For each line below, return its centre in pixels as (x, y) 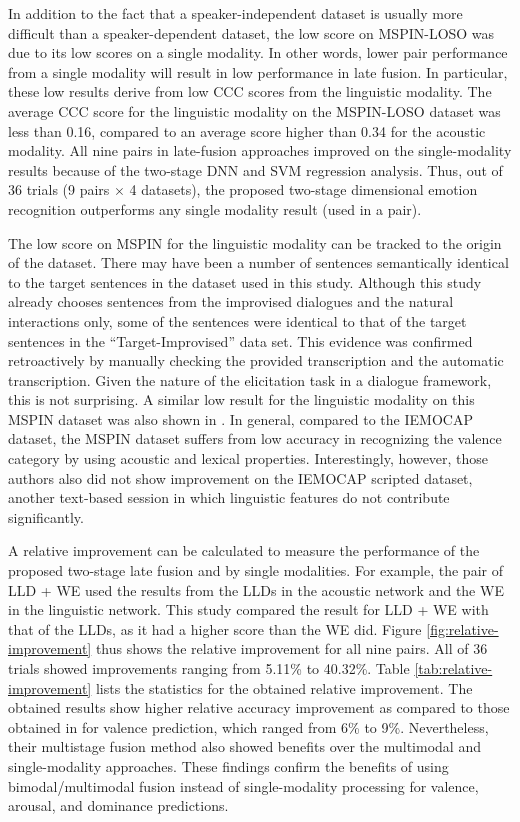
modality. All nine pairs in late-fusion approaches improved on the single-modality (260, 150)
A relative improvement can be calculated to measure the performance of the (244, 550)
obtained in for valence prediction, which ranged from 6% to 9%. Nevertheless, (248, 726)
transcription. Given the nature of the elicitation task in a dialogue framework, (250, 379)
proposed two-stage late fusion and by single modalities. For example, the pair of (255, 570)
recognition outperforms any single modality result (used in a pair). (215, 208)
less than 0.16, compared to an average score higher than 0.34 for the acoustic (247, 130)
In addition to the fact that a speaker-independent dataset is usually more (235, 13)
